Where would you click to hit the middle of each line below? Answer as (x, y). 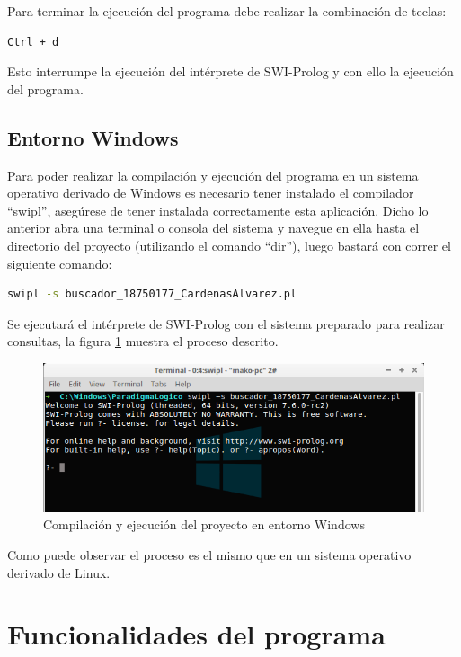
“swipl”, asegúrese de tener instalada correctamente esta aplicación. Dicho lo (218, 210)
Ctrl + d (33, 42)
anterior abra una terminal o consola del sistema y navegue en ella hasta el (213, 228)
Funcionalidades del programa (196, 634)
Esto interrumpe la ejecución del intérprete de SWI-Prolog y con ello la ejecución (230, 71)
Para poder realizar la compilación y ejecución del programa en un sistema (213, 175)
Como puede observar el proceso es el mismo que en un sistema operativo (209, 555)
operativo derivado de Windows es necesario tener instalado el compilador (211, 193)
